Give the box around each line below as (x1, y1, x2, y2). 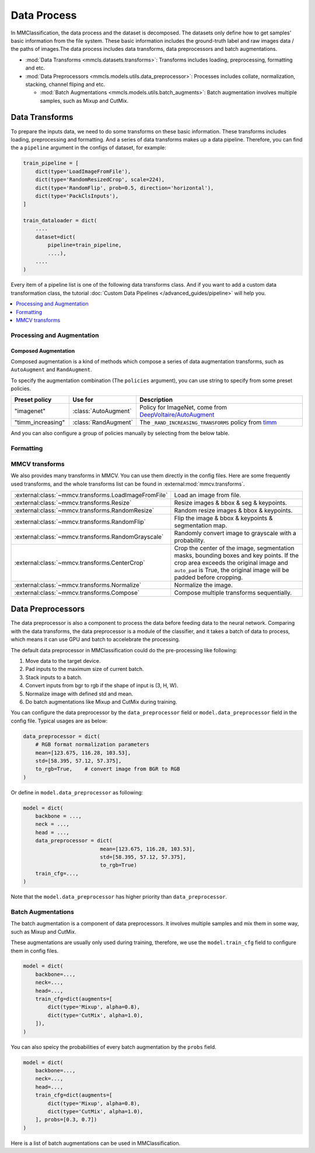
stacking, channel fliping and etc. (25, 81, 105, 88)
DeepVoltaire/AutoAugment (139, 411, 215, 419)
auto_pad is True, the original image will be (174, 566, 289, 574)
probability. (174, 536, 205, 544)
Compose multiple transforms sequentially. (174, 588, 292, 597)
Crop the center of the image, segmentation (174, 544, 295, 552)
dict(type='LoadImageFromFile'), (35, 168, 131, 175)
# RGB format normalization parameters (35, 741, 150, 748)
